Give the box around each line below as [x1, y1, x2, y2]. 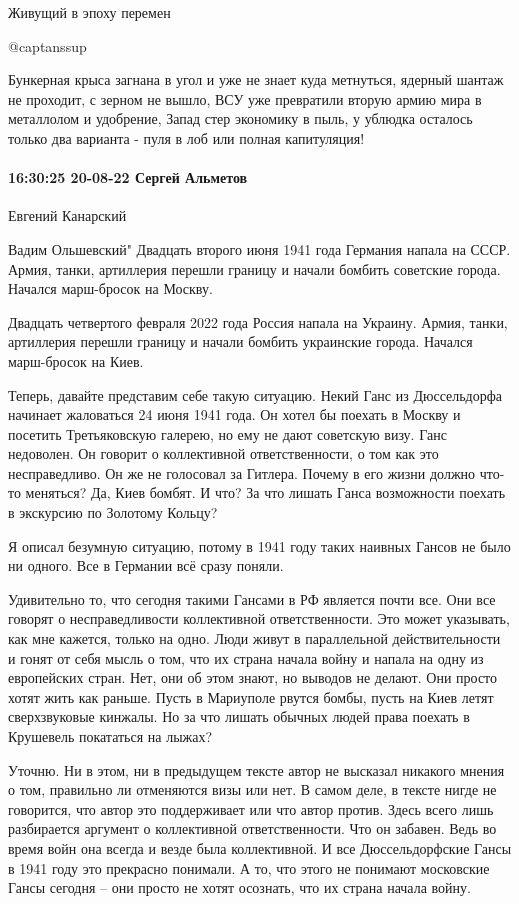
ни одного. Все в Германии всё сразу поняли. [8, 555, 284, 576]
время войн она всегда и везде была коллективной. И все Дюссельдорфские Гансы [8, 837, 512, 858]
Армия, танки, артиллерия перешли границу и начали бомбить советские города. [8, 258, 501, 279]
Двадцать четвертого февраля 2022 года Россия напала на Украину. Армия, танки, [8, 311, 508, 332]
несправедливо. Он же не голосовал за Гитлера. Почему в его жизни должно [8, 462, 476, 483]
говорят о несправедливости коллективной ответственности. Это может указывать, [8, 608, 510, 629]
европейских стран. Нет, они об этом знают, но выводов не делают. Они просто [8, 667, 498, 688]
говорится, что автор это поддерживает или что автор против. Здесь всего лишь [8, 798, 494, 819]
